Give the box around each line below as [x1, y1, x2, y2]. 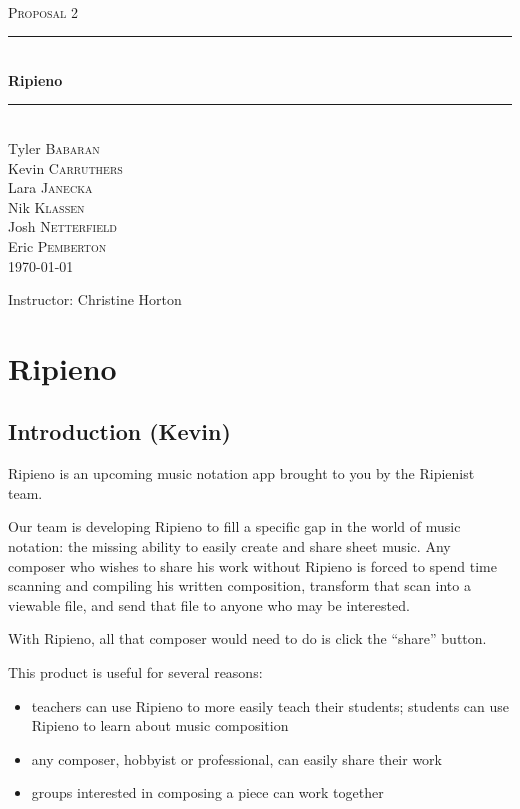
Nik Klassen [8, 196, 85, 217]
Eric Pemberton [8, 235, 107, 256]
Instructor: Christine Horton [8, 289, 182, 310]
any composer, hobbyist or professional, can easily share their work [31, 748, 442, 769]
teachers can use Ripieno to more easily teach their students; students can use [31, 695, 510, 716]
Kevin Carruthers [8, 157, 123, 178]
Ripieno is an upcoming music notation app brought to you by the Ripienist [8, 463, 475, 484]
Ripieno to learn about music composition [31, 715, 289, 736]
